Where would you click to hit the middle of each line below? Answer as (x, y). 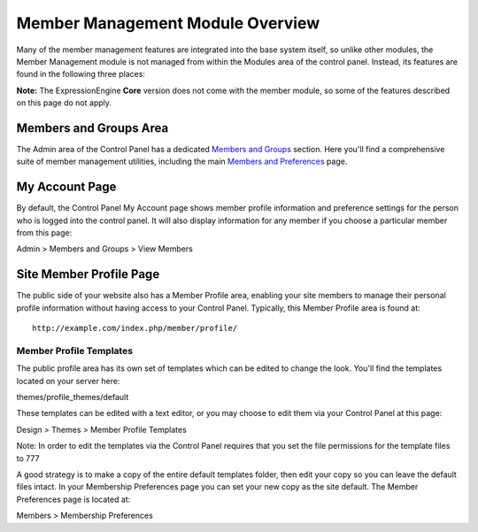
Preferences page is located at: (73, 499)
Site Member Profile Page (88, 274)
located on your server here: (68, 381)
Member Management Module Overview (168, 23)
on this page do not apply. (64, 103)
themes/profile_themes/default (73, 397)
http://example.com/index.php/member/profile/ (135, 328)
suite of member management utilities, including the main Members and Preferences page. (182, 162)
